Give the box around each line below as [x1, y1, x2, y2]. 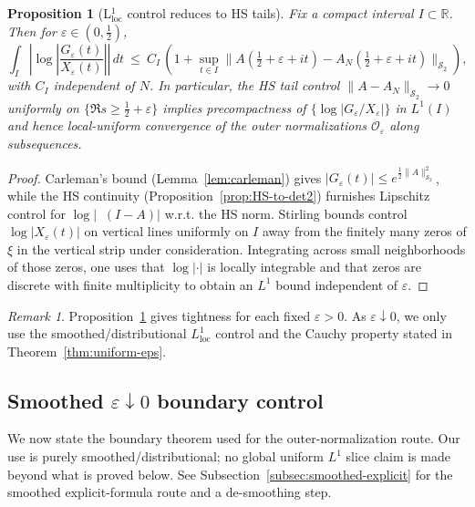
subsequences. [7, 134, 82, 153]
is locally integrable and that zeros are [207, 257, 422, 276]
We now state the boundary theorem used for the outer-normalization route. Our [7, 429, 460, 448]
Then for [7, 21, 57, 40]
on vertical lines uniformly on [84, 222, 249, 241]
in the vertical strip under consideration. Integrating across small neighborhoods [16, 239, 466, 258]
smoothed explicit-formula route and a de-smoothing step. [7, 482, 332, 502]
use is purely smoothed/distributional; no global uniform [7, 447, 324, 466]
